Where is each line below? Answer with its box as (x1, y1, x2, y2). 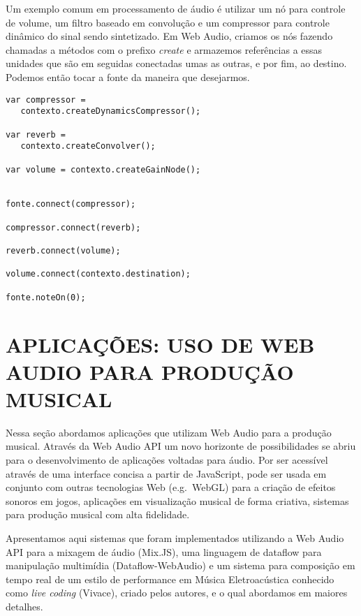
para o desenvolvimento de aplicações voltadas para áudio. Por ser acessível (6, 453, 328, 467)
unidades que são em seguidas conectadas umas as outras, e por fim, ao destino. (6, 56, 347, 71)
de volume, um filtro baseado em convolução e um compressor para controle (6, 15, 330, 29)
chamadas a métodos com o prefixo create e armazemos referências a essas (6, 42, 323, 57)
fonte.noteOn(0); (6, 292, 86, 302)
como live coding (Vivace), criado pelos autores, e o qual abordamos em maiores (6, 585, 348, 600)
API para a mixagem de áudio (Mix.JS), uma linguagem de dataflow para (6, 544, 322, 559)
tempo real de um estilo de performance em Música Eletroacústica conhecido (6, 571, 334, 586)
